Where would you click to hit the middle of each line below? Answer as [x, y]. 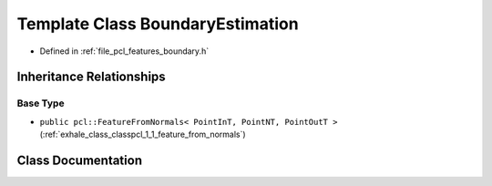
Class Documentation [80, 160]
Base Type [41, 103]
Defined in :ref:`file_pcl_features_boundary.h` [124, 51]
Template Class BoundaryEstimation [158, 24]
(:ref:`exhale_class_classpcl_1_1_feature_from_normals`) [143, 134]
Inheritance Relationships [91, 77]
